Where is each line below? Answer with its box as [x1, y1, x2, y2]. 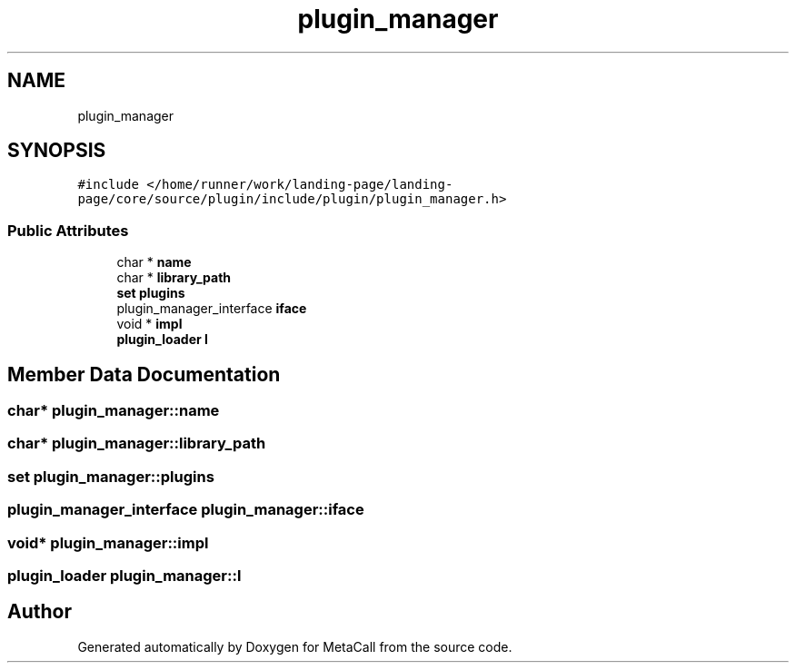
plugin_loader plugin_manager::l [7, 566, 242, 585]
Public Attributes [7, 221, 129, 240]
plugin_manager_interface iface [116, 301, 307, 317]
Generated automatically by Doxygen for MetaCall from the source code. [77, 638, 512, 655]
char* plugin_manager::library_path [7, 434, 266, 453]
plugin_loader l [116, 331, 208, 348]
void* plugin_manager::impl [7, 533, 209, 552]
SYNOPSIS [7, 139, 106, 163]
